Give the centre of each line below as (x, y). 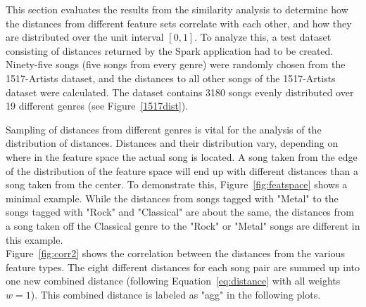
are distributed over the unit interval (85, 37)
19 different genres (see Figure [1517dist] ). (97, 106)
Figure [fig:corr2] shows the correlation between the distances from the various (175, 253)
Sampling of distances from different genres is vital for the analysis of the (164, 129)
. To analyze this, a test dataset (263, 37)
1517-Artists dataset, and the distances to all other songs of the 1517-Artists (171, 78)
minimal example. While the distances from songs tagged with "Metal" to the (172, 198)
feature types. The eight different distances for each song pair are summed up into (183, 267)
